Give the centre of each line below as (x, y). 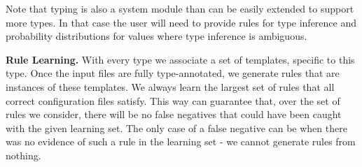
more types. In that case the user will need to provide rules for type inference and (181, 22)
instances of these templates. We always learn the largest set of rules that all (170, 86)
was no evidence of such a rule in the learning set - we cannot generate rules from (181, 141)
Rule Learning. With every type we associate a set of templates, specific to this (180, 59)
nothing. (23, 155)
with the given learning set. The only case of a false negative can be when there (176, 128)
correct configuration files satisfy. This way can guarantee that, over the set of (173, 100)
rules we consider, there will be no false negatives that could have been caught (174, 114)
